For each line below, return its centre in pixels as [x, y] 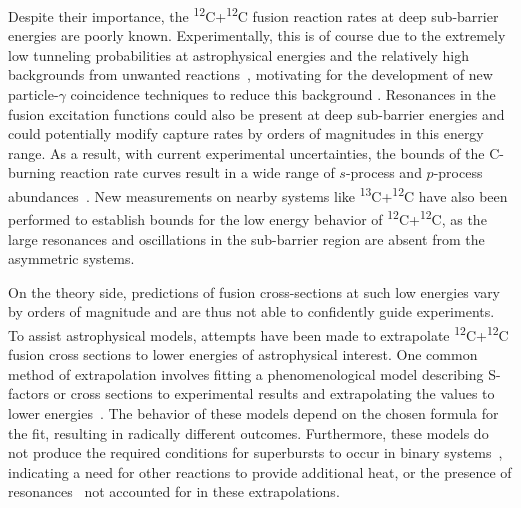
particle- [33, 94]
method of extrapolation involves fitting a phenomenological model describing [246, 373]
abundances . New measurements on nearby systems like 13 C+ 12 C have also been [258, 194]
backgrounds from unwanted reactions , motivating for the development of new [250, 74]
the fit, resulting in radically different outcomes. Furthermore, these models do [248, 432]
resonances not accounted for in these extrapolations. [174, 491]
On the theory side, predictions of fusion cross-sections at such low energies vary [254, 291]
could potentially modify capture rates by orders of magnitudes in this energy [246, 133]
